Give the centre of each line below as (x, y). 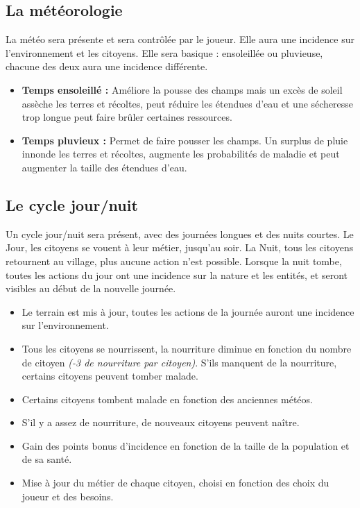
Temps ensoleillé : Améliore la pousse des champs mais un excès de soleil (182, 89)
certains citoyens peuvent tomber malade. (110, 376)
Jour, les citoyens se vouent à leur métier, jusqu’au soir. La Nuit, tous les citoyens (180, 247)
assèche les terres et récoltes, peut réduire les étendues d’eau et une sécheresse (188, 103)
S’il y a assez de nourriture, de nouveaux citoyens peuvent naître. (161, 422)
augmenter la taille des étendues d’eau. (104, 167)
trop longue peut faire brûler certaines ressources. (127, 117)
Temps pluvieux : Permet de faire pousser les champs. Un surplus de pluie (185, 140)
